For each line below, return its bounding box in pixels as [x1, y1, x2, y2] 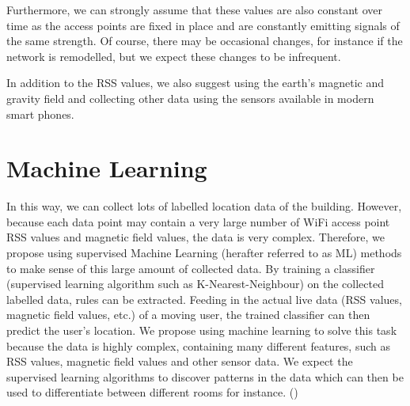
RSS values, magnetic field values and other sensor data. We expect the [6, 353, 353, 370]
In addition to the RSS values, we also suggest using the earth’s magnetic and [6, 74, 385, 91]
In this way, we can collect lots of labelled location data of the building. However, [6, 198, 402, 214]
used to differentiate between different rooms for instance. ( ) [6, 384, 298, 400]
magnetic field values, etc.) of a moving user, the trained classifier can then [6, 306, 370, 323]
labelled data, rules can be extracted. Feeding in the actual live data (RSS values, [6, 290, 402, 307]
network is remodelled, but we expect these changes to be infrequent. [6, 47, 341, 64]
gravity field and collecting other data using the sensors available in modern [6, 89, 374, 106]
